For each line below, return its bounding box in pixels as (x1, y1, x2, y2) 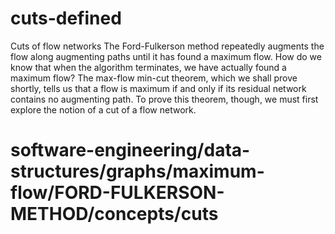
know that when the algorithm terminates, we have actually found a (10, 61, 287, 73)
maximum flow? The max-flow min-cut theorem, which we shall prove (10, 72, 298, 84)
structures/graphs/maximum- (10, 160, 265, 183)
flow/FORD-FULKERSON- (10, 182, 225, 204)
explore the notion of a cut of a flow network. (10, 103, 197, 116)
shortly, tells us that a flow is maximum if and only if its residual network (10, 82, 307, 94)
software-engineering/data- (10, 139, 251, 162)
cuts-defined (10, 7, 122, 30)
